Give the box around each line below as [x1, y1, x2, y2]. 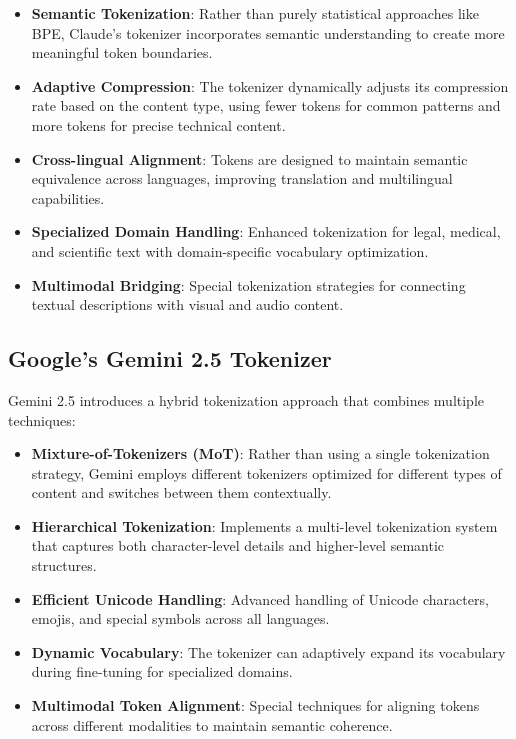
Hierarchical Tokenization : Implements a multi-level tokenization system [31, 515, 498, 536]
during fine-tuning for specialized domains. [31, 661, 293, 682]
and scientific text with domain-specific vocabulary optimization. [31, 240, 429, 261]
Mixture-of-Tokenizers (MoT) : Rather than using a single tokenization [31, 443, 490, 464]
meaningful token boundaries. [31, 42, 213, 63]
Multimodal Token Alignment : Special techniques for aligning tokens [31, 695, 480, 716]
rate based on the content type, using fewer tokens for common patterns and [31, 95, 501, 116]
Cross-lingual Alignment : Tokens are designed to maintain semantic [31, 148, 468, 169]
